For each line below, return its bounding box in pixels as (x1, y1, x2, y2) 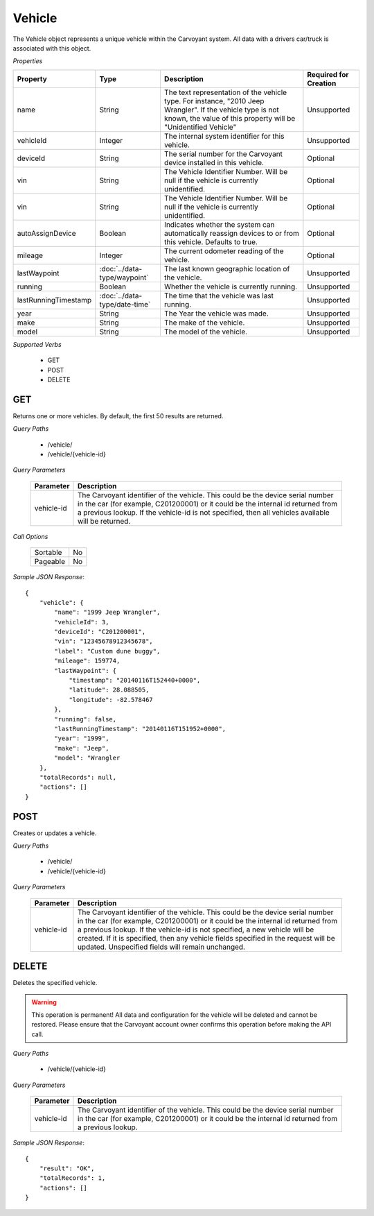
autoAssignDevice (17, 228, 76, 238)
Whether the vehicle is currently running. (163, 282, 298, 291)
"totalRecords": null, (39, 773, 117, 781)
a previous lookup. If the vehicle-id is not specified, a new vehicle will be (77, 925, 314, 934)
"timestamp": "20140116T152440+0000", (69, 676, 201, 685)
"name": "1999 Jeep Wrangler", (54, 608, 161, 617)
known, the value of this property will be (163, 113, 296, 123)
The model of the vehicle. (163, 327, 248, 336)
